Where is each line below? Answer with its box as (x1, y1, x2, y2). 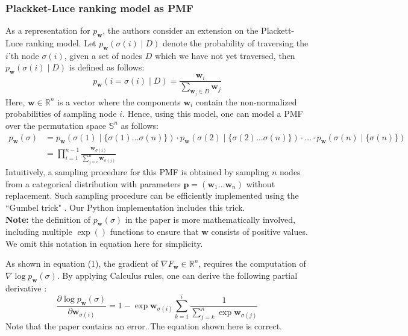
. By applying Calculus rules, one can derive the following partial (57, 269, 298, 282)
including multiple (5, 225, 72, 238)
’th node (8, 49, 39, 61)
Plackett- (261, 24, 295, 37)
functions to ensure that (110, 225, 199, 238)
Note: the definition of (5, 213, 91, 225)
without (246, 177, 275, 190)
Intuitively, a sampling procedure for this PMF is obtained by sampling (5, 166, 269, 178)
